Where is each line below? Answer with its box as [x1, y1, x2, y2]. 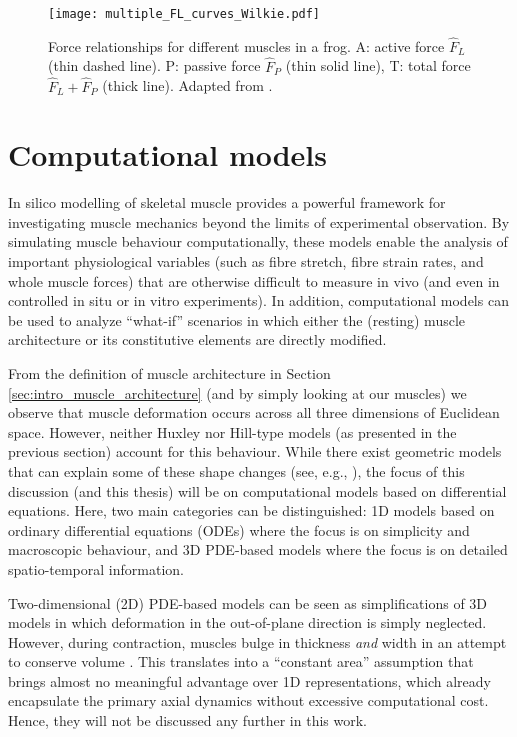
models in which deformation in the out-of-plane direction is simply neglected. [8, 612, 487, 633]
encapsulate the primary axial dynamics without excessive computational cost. [8, 690, 489, 711]
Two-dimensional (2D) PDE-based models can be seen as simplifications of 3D [8, 592, 488, 613]
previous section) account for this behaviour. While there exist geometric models [8, 441, 502, 462]
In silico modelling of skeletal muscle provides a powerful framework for [8, 192, 446, 213]
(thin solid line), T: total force [285, 55, 471, 76]
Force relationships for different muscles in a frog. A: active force [48, 35, 445, 56]
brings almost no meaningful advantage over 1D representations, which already [8, 670, 491, 691]
